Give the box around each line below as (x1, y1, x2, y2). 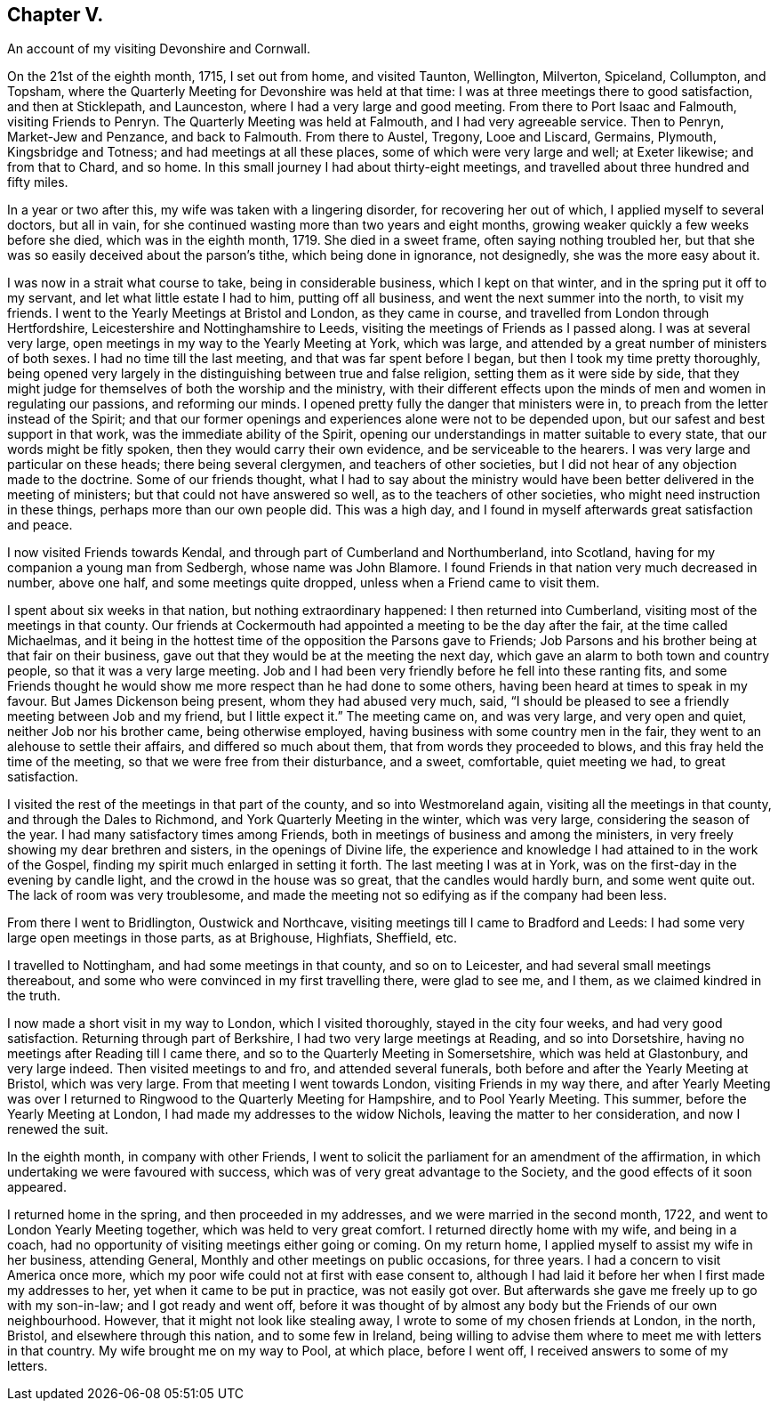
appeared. (7, 1179, 67, 1195)
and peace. (7, 517, 73, 533)
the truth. (7, 988, 60, 1004)
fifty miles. (7, 174, 68, 190)
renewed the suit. (7, 1121, 108, 1137)
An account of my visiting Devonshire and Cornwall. (7, 41, 310, 57)
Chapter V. (7, 4, 104, 26)
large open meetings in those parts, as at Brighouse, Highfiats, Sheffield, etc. (7, 930, 458, 946)
